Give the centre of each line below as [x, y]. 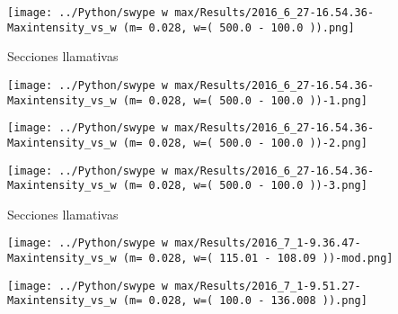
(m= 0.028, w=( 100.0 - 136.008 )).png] [245, 301]
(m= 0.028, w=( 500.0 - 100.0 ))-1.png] [245, 100]
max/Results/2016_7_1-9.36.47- [268, 243]
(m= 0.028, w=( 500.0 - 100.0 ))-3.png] [245, 186]
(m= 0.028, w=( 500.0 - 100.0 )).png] [239, 27]
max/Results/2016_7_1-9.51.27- [268, 286]
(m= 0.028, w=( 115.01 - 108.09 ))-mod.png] [258, 259]
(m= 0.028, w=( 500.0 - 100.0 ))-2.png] [245, 143]
